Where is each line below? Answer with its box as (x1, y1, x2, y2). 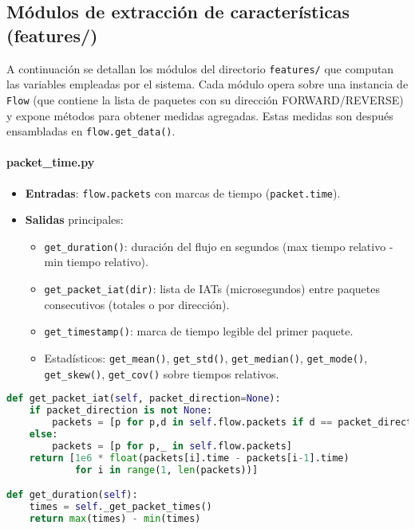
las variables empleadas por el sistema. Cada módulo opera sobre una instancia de (6, 76, 409, 92)
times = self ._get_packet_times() (29, 500, 212, 512)
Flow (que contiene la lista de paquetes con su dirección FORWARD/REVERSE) (6, 91, 404, 108)
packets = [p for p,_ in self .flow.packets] (52, 440, 293, 452)
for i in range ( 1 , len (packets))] (74, 464, 259, 476)
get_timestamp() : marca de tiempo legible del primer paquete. (44, 323, 354, 339)
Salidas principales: (25, 211, 124, 228)
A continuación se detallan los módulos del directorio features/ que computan (6, 60, 394, 76)
